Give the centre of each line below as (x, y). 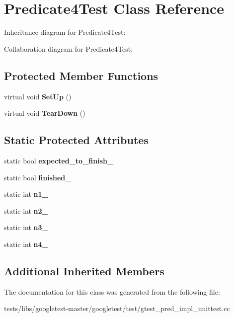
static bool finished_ (38, 177)
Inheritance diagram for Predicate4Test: (65, 32)
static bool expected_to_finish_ (59, 160)
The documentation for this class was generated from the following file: (112, 291)
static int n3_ (26, 227)
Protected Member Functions (81, 75)
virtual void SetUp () (38, 96)
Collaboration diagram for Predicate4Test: (69, 48)
